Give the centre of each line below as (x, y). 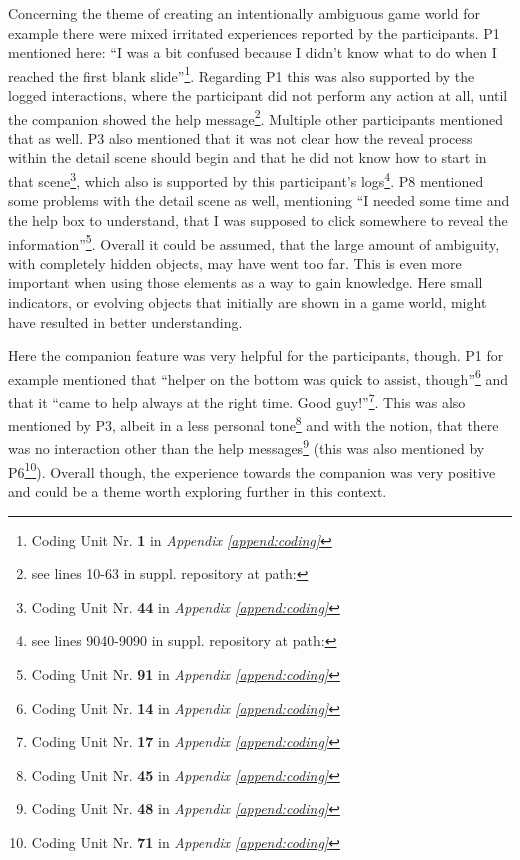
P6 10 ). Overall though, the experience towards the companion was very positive (252, 470)
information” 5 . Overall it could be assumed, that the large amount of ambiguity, (254, 242)
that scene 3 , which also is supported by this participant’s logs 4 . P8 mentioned (246, 179)
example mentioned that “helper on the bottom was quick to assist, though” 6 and (258, 377)
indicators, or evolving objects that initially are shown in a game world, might (247, 301)
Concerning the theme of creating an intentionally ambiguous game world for (244, 13)
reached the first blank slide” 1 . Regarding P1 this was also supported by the (241, 74)
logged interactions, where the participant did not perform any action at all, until (258, 95)
